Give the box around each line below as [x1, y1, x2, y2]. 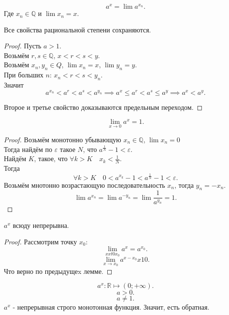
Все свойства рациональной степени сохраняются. [4, 24, 151, 34]
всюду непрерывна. [13, 220, 69, 230]
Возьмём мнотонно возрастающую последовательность [4, 180, 165, 190]
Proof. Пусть [4, 41, 42, 51]
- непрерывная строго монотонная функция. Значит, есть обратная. [13, 302, 210, 312]
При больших [4, 70, 43, 80]
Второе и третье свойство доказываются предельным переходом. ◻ [4, 102, 203, 112]
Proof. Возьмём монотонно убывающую [4, 134, 121, 144]
